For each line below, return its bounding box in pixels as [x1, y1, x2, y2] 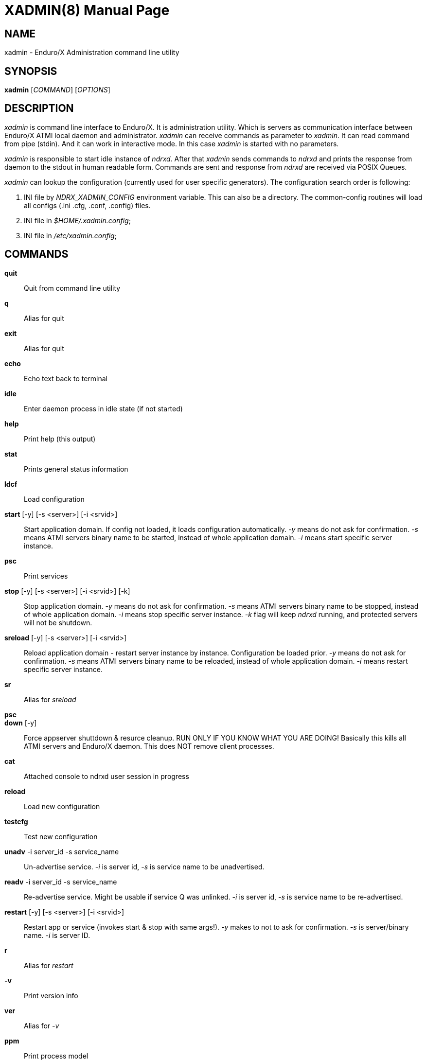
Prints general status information [24, 464, 128, 473]
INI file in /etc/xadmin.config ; [24, 231, 117, 240]
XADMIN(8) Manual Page [4, 2, 170, 18]
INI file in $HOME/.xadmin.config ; [24, 216, 131, 225]
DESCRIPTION [4, 102, 74, 115]
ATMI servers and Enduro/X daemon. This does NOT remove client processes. [24, 742, 274, 750]
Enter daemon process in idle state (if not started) [24, 404, 183, 413]
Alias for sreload [24, 695, 76, 704]
